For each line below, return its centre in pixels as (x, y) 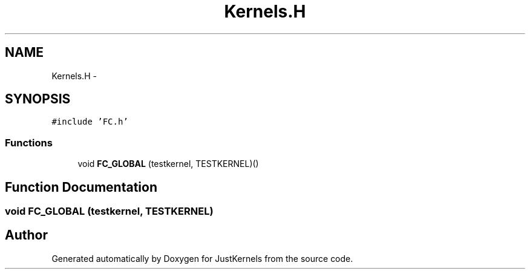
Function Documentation (81, 187)
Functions (29, 142)
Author (26, 235)
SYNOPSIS (38, 99)
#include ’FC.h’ (90, 122)
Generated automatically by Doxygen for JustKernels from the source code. (202, 258)
